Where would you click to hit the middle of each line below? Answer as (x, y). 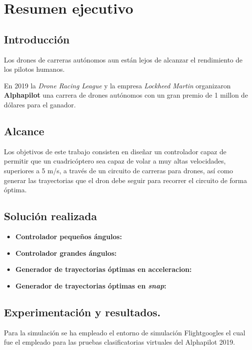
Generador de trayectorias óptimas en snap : (91, 285)
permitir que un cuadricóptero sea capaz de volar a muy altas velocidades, (115, 161)
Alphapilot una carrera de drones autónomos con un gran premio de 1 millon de (126, 95)
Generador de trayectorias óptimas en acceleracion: (104, 269)
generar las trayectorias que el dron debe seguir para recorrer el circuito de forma (126, 180)
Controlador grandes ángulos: (66, 253)
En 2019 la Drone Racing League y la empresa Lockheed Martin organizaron (117, 85)
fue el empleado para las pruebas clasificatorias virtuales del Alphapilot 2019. (120, 342)
